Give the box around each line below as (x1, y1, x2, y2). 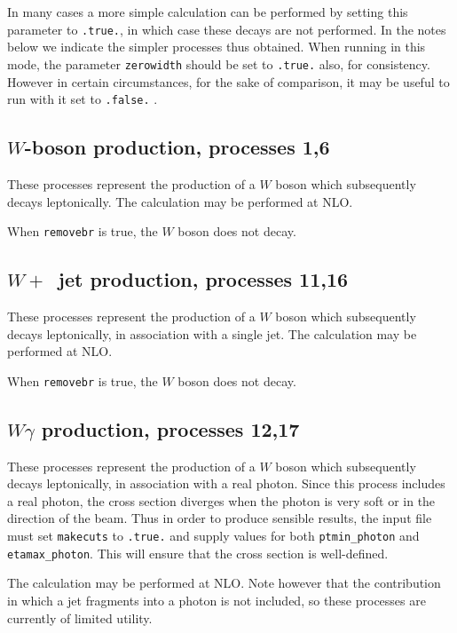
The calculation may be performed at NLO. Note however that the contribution (7, 574, 441, 592)
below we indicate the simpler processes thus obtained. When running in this (7, 37, 426, 56)
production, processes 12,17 (41, 415, 300, 442)
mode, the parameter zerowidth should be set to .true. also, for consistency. (7, 54, 430, 73)
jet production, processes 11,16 (58, 265, 349, 293)
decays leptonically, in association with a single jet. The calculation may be (7, 324, 417, 343)
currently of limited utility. (7, 608, 153, 627)
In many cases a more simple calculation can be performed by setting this (7, 3, 408, 20)
